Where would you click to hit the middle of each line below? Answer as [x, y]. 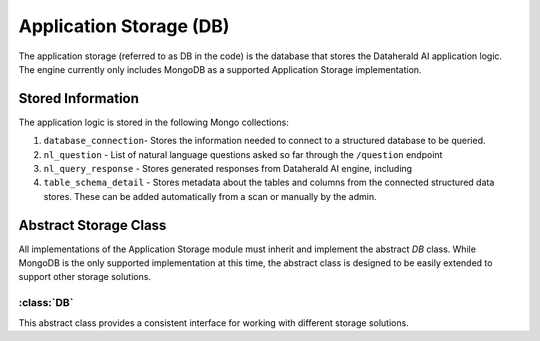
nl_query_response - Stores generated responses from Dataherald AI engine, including [228, 169]
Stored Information [79, 98]
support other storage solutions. [85, 277]
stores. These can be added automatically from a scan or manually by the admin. [210, 196]
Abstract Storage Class [92, 225]
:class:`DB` [46, 303]
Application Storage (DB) [124, 26]
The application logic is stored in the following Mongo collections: [154, 122]
